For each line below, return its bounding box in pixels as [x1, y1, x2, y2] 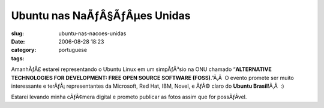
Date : [11, 38, 25, 45]
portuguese [58, 47, 87, 54]
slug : [11, 30, 24, 37]
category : [11, 47, 37, 54]
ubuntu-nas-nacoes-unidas [58, 30, 127, 37]
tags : [11, 54, 25, 62]
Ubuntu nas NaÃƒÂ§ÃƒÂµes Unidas [11, 9, 191, 22]
